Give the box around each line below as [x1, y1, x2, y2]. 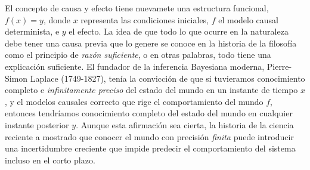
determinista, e [5, 25, 60, 38]
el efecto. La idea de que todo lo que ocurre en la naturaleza [69, 25, 289, 38]
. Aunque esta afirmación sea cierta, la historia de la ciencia [76, 118, 294, 131]
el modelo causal [218, 13, 279, 26]
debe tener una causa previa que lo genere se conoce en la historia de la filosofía [5, 36, 297, 49]
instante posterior [5, 118, 69, 131]
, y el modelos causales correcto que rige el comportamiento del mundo [5, 95, 263, 107]
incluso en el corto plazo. [5, 153, 95, 166]
